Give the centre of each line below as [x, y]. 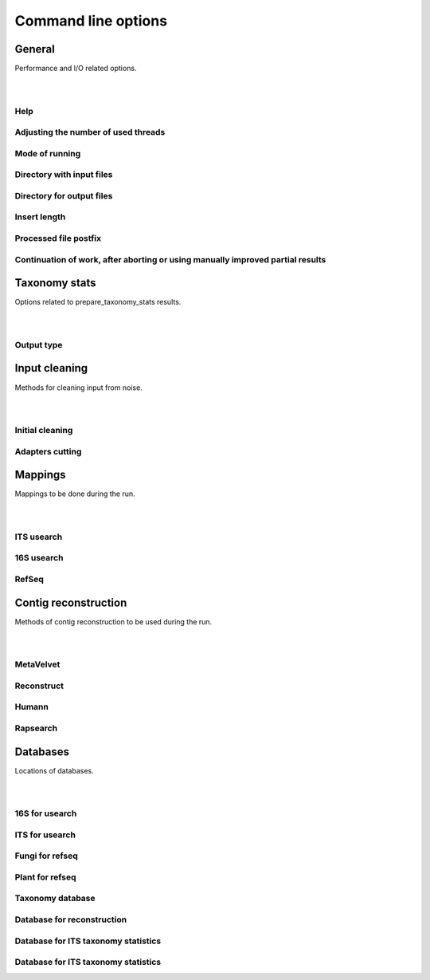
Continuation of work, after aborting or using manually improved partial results [170, 259]
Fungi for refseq [47, 856]
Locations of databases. [55, 770]
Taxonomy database [55, 899]
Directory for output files [64, 195]
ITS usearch [39, 537]
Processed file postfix [58, 238]
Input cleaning [51, 368]
